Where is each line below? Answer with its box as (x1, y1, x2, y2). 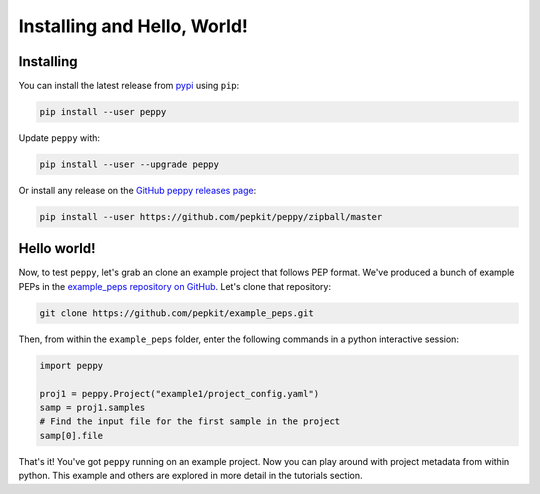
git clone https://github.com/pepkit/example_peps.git (39, 307, 314, 319)
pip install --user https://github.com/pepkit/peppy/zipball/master (39, 211, 383, 222)
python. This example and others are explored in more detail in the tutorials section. (18, 470, 363, 482)
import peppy (39, 360, 104, 371)
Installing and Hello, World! (18, 15, 249, 37)
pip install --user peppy (39, 106, 167, 118)
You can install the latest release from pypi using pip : (18, 80, 240, 92)
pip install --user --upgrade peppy (39, 159, 220, 170)
